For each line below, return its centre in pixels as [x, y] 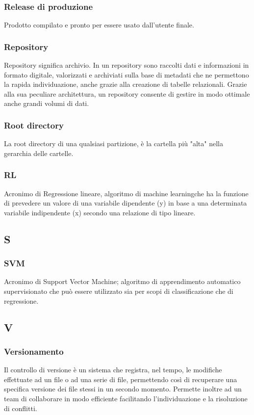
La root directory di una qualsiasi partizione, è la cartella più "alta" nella [114, 143]
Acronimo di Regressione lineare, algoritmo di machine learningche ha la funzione [126, 193]
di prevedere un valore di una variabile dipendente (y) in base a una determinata [126, 203]
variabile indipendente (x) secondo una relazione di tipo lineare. [100, 212]
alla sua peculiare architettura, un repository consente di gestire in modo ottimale [127, 93]
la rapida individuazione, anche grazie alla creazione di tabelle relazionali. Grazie [126, 84]
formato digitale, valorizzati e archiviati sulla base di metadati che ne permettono [127, 74]
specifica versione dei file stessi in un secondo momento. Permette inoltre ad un [123, 389]
